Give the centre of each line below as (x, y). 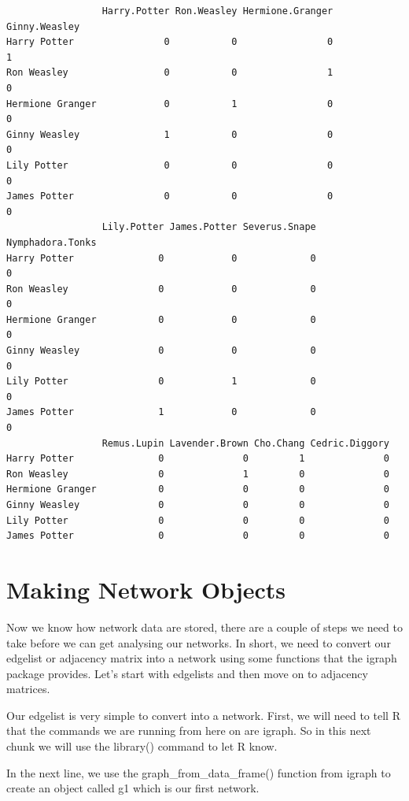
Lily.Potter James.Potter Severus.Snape (209, 227)
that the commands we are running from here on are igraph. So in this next (189, 731)
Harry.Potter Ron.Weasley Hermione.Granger (217, 11)
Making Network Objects (146, 589)
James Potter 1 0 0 (161, 412)
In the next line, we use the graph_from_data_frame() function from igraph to (199, 772)
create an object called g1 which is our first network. (133, 788)
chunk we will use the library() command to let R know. (142, 746)
